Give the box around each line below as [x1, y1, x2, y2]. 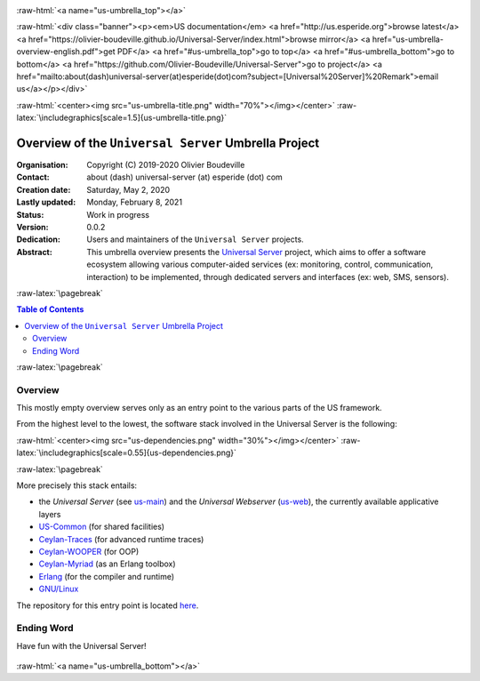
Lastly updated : [16, 196, 76, 208]
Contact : [16, 172, 51, 182]
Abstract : [16, 246, 52, 257]
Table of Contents [16, 304, 84, 315]
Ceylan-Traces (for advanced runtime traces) [38, 533, 204, 544]
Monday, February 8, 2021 [86, 196, 182, 208]
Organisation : [16, 160, 68, 171]
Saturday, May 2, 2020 [86, 184, 171, 195]
